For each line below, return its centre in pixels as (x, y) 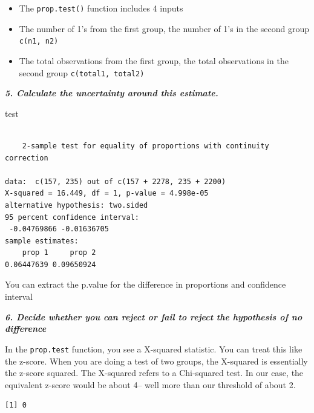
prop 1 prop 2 (59, 253)
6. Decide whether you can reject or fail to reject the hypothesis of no (154, 316)
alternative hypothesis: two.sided (77, 205)
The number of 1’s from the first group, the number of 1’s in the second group (164, 28)
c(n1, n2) (39, 41)
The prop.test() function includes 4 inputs (101, 8)
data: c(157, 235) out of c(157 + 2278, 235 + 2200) (116, 181)
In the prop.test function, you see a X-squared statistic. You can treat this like (154, 349)
